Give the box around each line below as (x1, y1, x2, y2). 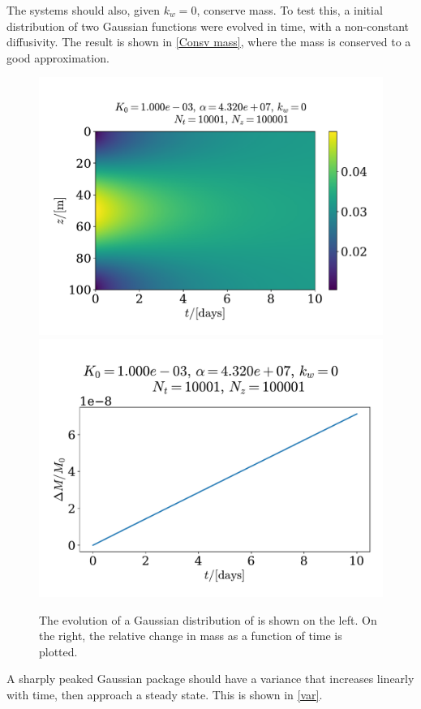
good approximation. (6, 49, 110, 66)
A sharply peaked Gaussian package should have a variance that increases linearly (6, 670, 415, 687)
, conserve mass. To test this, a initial (196, 2, 383, 18)
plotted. (39, 642, 78, 660)
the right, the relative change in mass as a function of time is (39, 627, 342, 644)
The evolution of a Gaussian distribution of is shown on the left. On (39, 611, 377, 628)
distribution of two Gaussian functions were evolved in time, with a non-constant (6, 17, 410, 34)
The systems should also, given (6, 2, 160, 18)
